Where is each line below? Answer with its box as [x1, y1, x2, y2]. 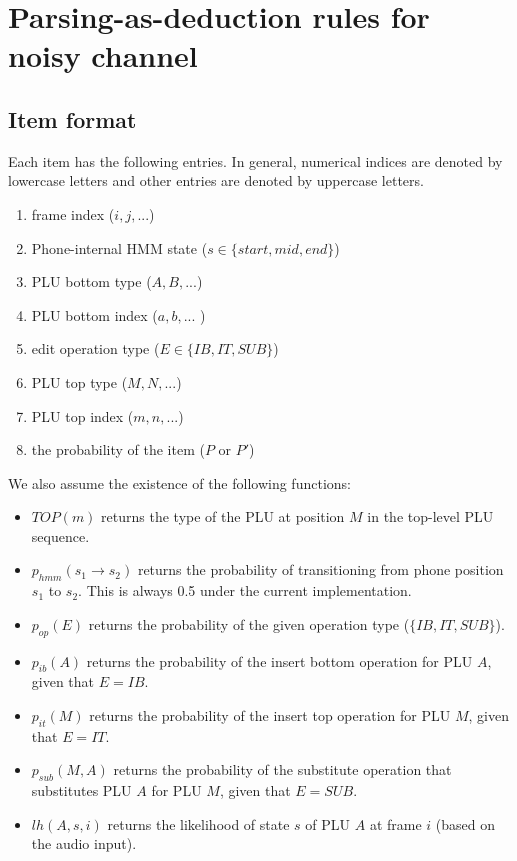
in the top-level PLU [367, 506, 494, 527]
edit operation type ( [31, 338, 160, 359]
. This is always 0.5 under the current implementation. [78, 580, 412, 601]
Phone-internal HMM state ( [31, 237, 208, 258]
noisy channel [8, 35, 198, 76]
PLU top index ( [31, 405, 134, 426]
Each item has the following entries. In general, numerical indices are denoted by [8, 150, 503, 171]
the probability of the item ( [31, 439, 205, 460]
